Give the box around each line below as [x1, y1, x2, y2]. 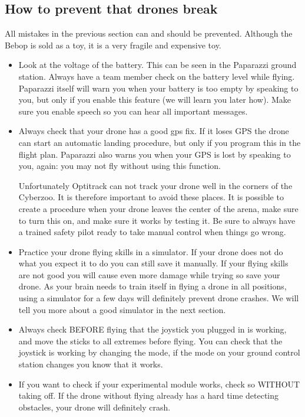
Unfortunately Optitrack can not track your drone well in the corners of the [18, 179, 293, 191]
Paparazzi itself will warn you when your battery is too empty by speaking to [18, 82, 299, 94]
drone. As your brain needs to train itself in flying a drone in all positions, [18, 280, 287, 292]
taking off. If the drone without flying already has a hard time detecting [18, 389, 279, 402]
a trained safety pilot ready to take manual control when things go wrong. [18, 226, 286, 238]
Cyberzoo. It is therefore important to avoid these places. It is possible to [18, 191, 284, 203]
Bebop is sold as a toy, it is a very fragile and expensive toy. [5, 38, 221, 51]
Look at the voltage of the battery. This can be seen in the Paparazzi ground [18, 58, 297, 71]
